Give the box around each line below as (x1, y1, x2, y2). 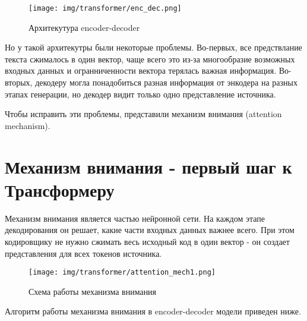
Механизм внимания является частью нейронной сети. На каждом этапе (5, 212, 265, 224)
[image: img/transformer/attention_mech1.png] (29, 268, 216, 277)
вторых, (5, 76, 33, 89)
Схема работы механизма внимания (29, 285, 157, 297)
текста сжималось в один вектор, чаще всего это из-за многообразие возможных (5, 52, 295, 65)
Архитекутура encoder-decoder (29, 21, 140, 33)
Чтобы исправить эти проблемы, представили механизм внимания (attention (5, 108, 282, 120)
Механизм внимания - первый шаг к (5, 154, 292, 178)
